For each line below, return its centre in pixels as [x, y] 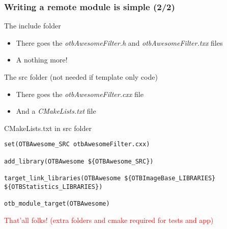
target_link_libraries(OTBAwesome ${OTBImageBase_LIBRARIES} [110, 178]
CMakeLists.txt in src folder [48, 128]
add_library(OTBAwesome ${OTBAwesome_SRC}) [79, 161]
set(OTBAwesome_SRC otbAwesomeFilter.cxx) [77, 144]
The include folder [33, 26]
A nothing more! [42, 60]
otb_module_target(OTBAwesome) [57, 203]
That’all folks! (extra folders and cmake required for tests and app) [109, 220]
